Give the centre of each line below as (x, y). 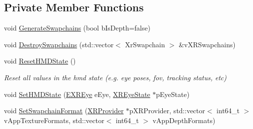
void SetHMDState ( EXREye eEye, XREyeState (77, 94)
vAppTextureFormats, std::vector (54, 120)
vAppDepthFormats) (184, 120)
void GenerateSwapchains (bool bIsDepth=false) (77, 28)
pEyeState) (173, 94)
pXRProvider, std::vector (167, 111)
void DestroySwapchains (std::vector (59, 44)
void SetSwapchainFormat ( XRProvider (64, 111)
